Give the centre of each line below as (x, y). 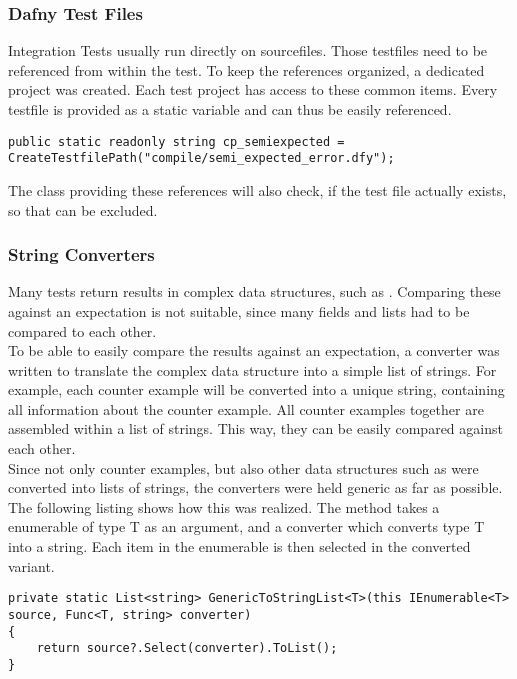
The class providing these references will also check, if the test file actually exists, (257, 189)
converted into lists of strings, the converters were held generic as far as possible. (255, 487)
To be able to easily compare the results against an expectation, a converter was (254, 350)
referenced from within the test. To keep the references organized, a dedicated (246, 69)
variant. (31, 565)
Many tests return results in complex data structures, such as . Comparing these (254, 291)
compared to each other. (82, 330)
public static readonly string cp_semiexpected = (176, 141)
